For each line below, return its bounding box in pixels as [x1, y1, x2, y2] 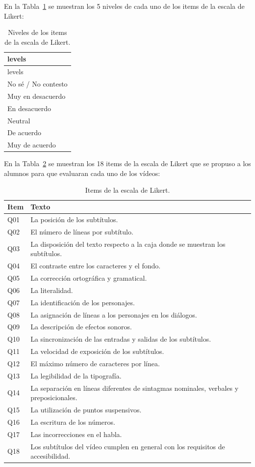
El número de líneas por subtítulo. [30, 226, 133, 236]
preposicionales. [30, 392, 77, 403]
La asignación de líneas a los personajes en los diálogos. [30, 309, 197, 320]
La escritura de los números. [30, 416, 115, 427]
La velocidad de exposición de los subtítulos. [30, 346, 164, 356]
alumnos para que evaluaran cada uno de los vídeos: [4, 168, 160, 178]
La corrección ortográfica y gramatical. [30, 272, 147, 283]
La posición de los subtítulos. [30, 214, 118, 224]
